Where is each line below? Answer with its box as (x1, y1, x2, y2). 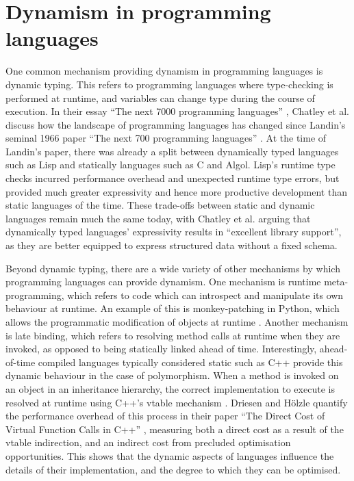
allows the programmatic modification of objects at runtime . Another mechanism (5, 315, 349, 328)
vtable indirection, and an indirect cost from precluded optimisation (5, 435, 291, 450)
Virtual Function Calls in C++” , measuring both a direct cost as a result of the (5, 421, 344, 436)
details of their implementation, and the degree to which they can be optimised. (5, 462, 341, 476)
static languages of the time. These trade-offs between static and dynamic (5, 198, 315, 212)
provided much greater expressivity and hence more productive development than (5, 184, 347, 198)
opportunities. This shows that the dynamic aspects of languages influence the (5, 448, 334, 463)
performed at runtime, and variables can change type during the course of (5, 90, 315, 105)
